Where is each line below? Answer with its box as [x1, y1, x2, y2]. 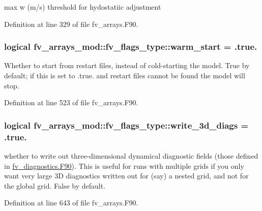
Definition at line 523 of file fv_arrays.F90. [4, 97, 138, 108]
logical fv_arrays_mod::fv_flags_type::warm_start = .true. [4, 40, 257, 53]
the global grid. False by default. [4, 180, 106, 191]
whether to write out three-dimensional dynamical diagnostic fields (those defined [4, 150, 258, 161]
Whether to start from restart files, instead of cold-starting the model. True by [4, 60, 250, 71]
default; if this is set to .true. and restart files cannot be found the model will [4, 70, 245, 80]
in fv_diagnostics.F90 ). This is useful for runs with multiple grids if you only [4, 160, 244, 171]
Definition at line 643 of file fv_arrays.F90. [4, 197, 138, 208]
